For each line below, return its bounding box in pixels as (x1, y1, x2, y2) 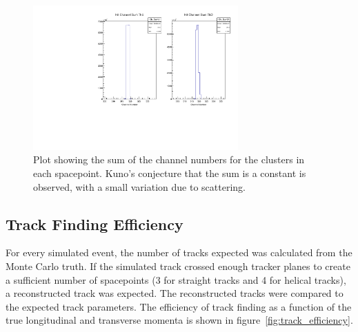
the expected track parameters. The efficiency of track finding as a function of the (6, 299, 352, 313)
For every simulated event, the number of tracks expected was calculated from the (6, 245, 352, 260)
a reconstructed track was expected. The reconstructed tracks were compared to (6, 286, 344, 300)
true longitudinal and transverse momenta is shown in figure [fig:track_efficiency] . (6, 313, 353, 327)
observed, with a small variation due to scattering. (33, 179, 246, 194)
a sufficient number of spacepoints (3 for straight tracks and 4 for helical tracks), (6, 272, 346, 287)
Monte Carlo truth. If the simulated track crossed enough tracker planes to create (6, 258, 350, 273)
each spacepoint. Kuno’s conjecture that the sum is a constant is (33, 165, 306, 180)
